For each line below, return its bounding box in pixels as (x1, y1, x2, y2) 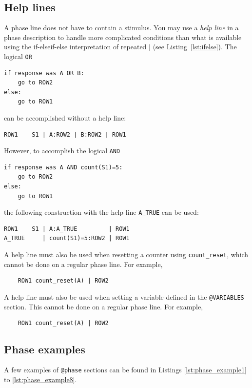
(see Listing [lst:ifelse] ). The (153, 41, 237, 52)
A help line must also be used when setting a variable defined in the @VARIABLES (4, 291, 244, 302)
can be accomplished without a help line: (4, 113, 126, 123)
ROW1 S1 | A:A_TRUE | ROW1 (4, 225, 130, 232)
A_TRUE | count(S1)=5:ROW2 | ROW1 (4, 235, 130, 242)
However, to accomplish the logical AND (4, 145, 120, 156)
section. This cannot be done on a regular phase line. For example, (4, 301, 203, 311)
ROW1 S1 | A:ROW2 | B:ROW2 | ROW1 (4, 131, 126, 138)
